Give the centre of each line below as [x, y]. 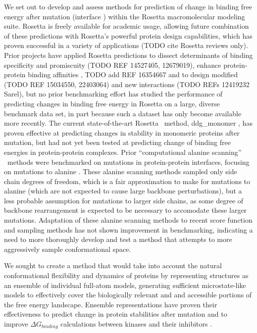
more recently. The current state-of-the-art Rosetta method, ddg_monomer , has [128, 123]
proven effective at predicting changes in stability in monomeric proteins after [122, 132]
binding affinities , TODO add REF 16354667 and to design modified [133, 74]
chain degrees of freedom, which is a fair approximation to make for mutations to [127, 181]
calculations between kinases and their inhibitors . [136, 324]
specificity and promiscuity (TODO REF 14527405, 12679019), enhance [113, 65]
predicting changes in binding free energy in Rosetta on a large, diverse [112, 103]
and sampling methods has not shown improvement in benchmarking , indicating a [128, 229]
